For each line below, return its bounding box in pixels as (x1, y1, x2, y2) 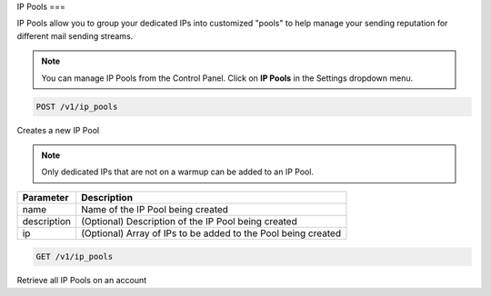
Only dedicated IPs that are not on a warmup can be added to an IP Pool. (41, 166, 314, 177)
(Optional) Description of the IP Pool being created (80, 214, 297, 227)
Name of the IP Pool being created (80, 202, 229, 215)
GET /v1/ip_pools (35, 252, 114, 262)
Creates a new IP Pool (16, 124, 100, 135)
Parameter (22, 191, 69, 203)
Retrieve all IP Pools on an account (16, 275, 147, 286)
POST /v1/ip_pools (35, 101, 118, 112)
